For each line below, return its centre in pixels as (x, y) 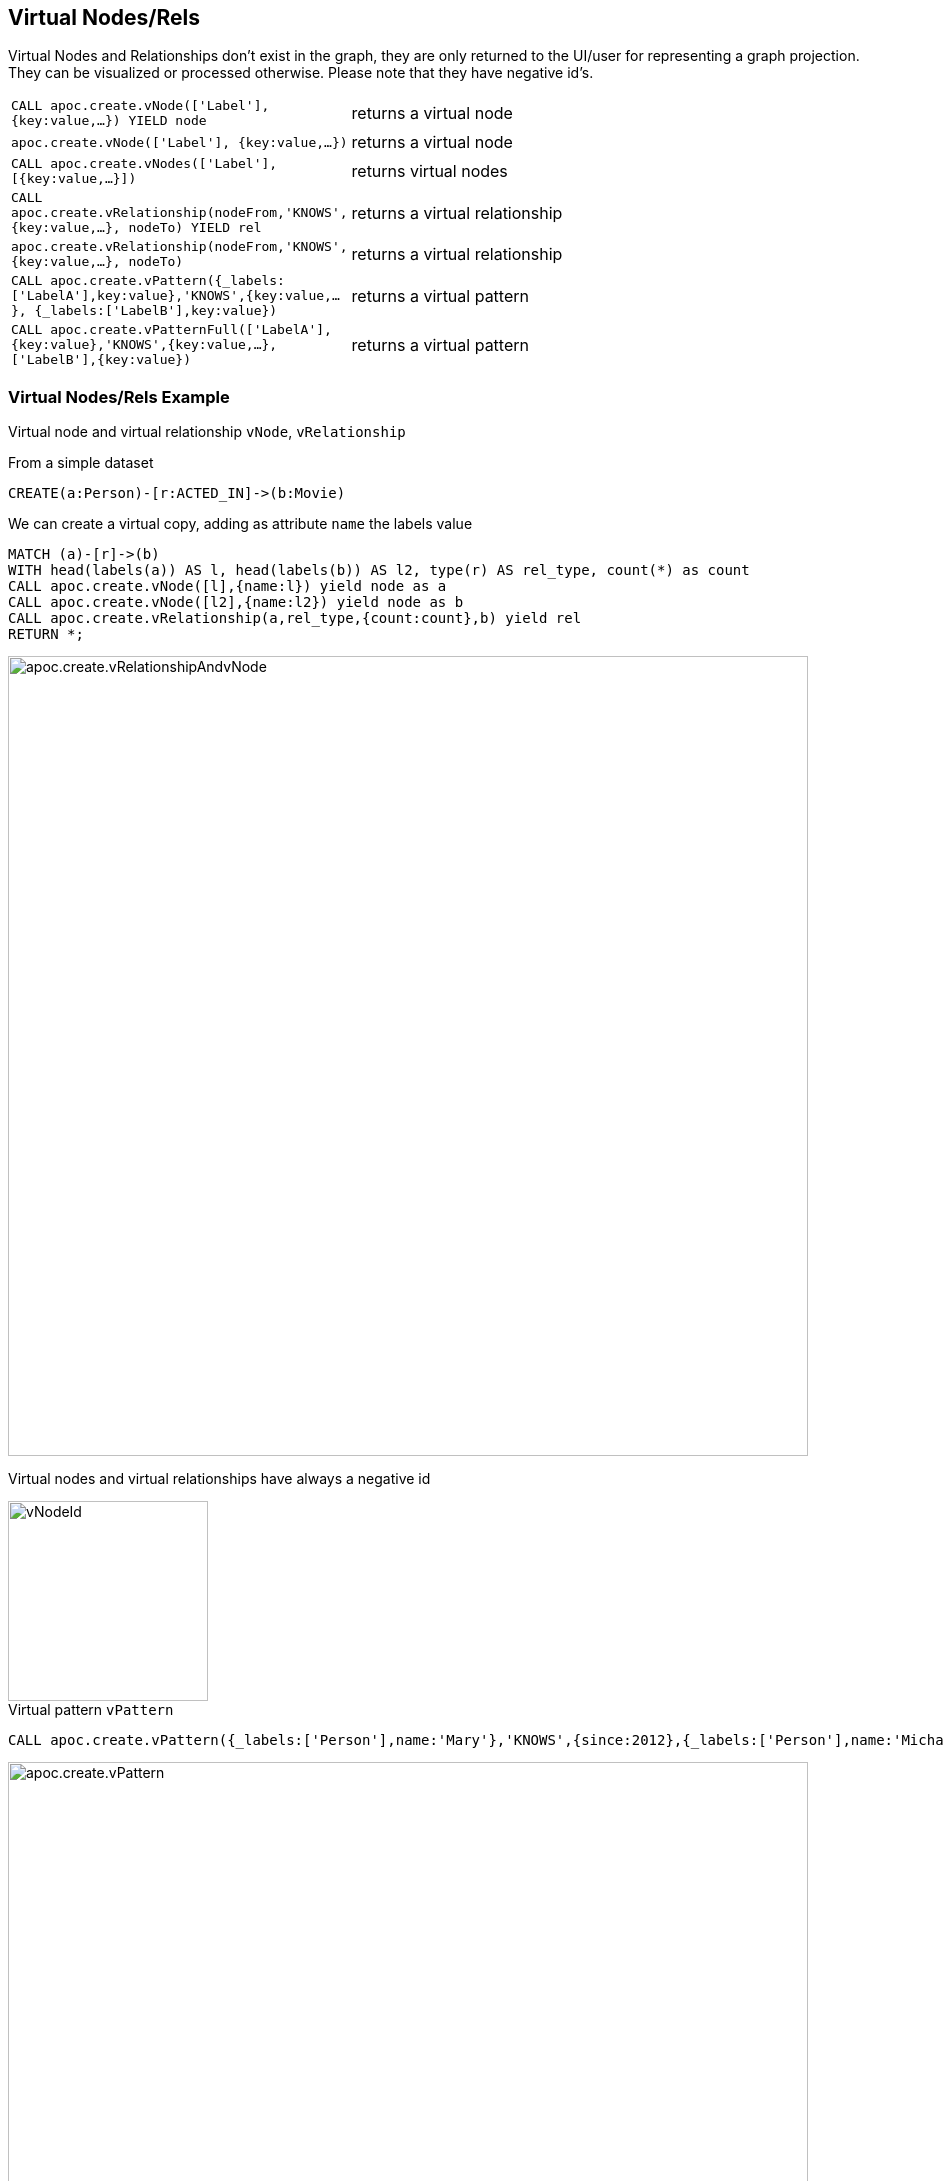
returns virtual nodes (429, 171)
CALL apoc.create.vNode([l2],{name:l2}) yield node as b (236, 602)
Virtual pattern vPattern (91, 1710)
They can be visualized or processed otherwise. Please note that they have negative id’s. (301, 73)
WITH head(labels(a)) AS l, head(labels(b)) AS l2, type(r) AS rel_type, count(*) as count (379, 570)
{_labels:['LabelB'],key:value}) (156, 311)
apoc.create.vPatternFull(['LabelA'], (191, 330)
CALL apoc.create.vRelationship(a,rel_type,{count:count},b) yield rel (295, 618)
